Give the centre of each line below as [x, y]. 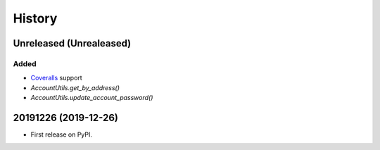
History [35, 18]
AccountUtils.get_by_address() [75, 87]
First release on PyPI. [62, 135]
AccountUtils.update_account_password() [92, 98]
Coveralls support [56, 78]
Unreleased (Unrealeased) [72, 43]
